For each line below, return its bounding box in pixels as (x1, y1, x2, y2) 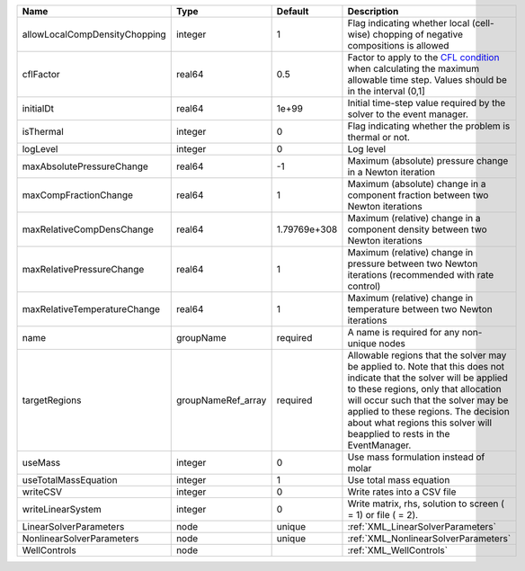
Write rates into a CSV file (347, 486, 457, 498)
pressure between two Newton (347, 257, 478, 270)
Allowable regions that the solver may (347, 349, 507, 361)
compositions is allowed (347, 40, 449, 51)
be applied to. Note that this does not (347, 361, 505, 372)
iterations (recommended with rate (347, 269, 494, 281)
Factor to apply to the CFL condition (347, 51, 500, 63)
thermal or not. (347, 131, 411, 143)
